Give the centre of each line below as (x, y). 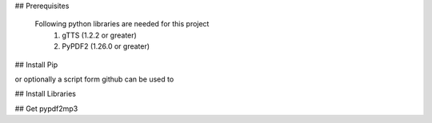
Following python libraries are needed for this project (122, 24)
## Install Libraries (45, 94)
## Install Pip (36, 65)
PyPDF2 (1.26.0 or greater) (106, 46)
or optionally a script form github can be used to (94, 79)
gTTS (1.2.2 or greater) (100, 35)
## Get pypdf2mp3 (46, 109)
